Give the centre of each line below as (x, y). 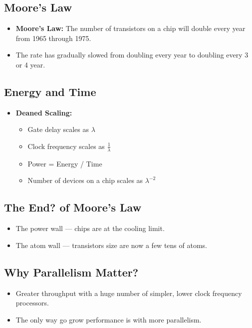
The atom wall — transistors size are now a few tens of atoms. (111, 245)
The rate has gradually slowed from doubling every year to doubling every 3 (132, 55)
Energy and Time (50, 91)
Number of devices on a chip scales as (85, 180)
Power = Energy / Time (65, 163)
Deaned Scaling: (44, 112)
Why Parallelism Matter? (71, 272)
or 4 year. (30, 64)
